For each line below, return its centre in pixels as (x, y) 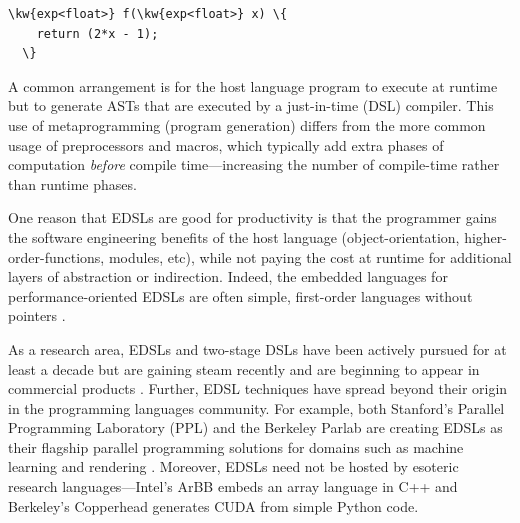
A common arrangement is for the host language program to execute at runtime (253, 85)
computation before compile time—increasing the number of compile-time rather (254, 164)
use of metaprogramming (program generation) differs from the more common (247, 124)
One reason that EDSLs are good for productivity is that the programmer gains (252, 217)
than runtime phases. (72, 183)
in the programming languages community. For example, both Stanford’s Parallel (256, 407)
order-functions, (56, 256)
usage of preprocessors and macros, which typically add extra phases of (226, 144)
